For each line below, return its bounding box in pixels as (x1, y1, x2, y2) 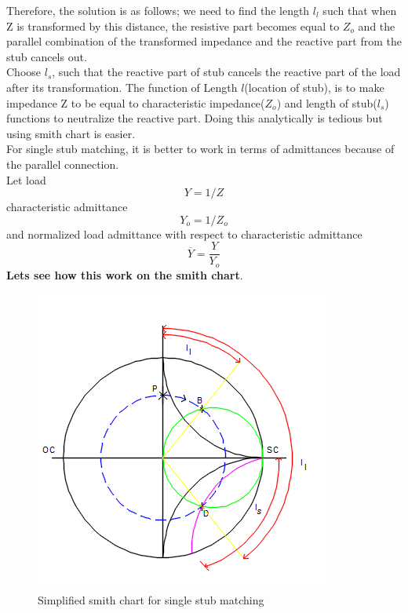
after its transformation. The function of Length (6, 78, 238, 95)
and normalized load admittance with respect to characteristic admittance (6, 225, 362, 242)
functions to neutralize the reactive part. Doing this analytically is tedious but (6, 110, 383, 126)
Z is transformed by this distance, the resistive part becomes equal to (6, 17, 340, 34)
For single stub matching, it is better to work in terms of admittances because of (6, 140, 395, 157)
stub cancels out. (6, 48, 87, 64)
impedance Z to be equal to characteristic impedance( (6, 94, 265, 111)
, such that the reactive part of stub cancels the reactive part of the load (52, 64, 401, 80)
